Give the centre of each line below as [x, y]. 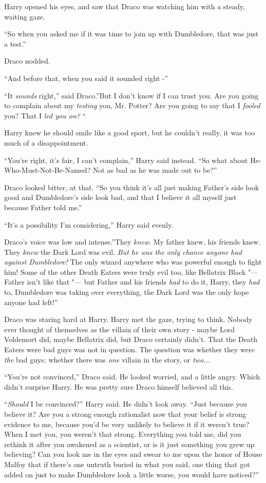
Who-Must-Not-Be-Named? [47, 170]
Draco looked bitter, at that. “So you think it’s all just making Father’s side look [132, 187]
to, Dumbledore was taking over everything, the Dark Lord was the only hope [127, 292]
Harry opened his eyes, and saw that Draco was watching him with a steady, [125, 6]
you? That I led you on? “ [45, 115]
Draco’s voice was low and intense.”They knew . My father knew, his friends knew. [132, 242]
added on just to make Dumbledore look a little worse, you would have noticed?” [131, 474]
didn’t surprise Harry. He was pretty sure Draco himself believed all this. [119, 386]
